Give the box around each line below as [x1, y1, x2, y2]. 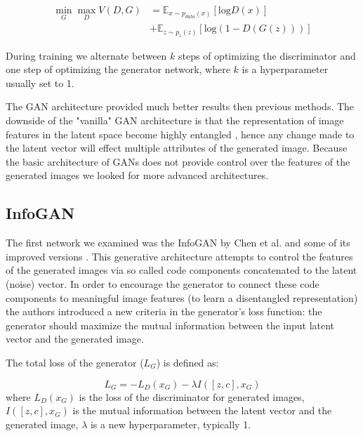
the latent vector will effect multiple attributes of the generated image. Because [6, 140, 348, 155]
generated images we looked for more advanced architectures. [6, 168, 269, 183]
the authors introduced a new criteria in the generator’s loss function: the [6, 304, 322, 319]
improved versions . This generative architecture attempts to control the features [6, 249, 353, 263]
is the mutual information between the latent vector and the [72, 403, 332, 418]
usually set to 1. [6, 75, 74, 90]
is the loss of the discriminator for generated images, [79, 389, 305, 404]
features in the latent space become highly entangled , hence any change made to [6, 126, 355, 141]
